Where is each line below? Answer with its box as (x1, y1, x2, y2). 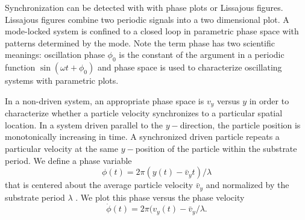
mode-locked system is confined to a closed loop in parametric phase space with (5, 25, 299, 37)
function (5, 61, 36, 74)
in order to (249, 94, 289, 107)
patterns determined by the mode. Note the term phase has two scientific (5, 36, 275, 49)
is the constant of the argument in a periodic (119, 48, 285, 61)
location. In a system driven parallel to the (5, 118, 163, 131)
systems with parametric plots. (5, 74, 119, 87)
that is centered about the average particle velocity (5, 178, 193, 191)
